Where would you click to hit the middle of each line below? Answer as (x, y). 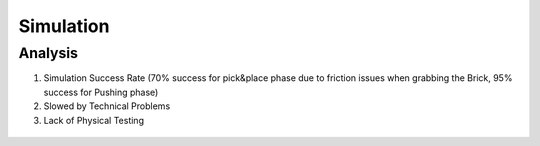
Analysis (48, 53)
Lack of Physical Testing (94, 120)
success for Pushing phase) (101, 92)
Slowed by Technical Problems (107, 106)
